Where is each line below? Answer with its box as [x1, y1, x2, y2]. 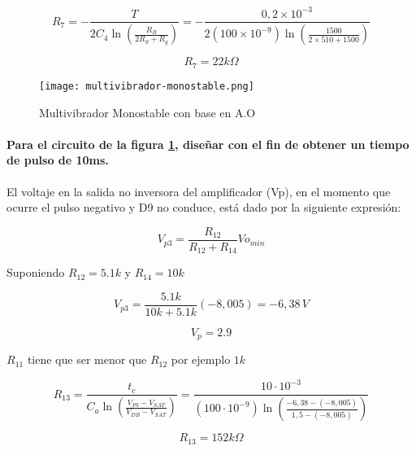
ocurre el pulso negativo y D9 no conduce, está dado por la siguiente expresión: [6, 199, 401, 216]
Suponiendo [6, 264, 65, 281]
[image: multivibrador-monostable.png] [39, 80, 254, 92]
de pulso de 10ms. [6, 151, 109, 169]
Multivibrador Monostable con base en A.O [39, 103, 256, 120]
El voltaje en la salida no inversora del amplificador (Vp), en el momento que [6, 182, 391, 199]
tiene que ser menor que [27, 351, 147, 368]
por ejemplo [171, 351, 231, 368]
